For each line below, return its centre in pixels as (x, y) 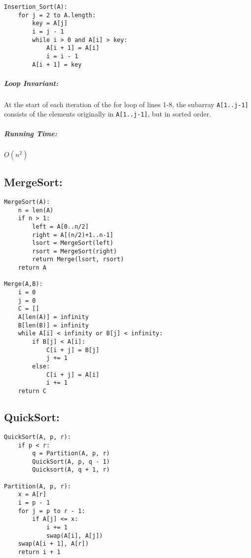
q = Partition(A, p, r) (71, 454)
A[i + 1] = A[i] (73, 48)
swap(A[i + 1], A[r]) (53, 544)
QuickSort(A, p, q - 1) (71, 461)
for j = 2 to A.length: (57, 15)
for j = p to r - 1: (52, 511)
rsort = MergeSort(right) (75, 251)
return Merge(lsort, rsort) (78, 259)
